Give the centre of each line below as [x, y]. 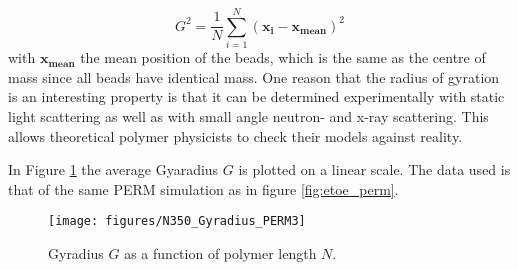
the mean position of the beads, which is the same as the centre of [283, 57]
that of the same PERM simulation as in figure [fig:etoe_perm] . [203, 188]
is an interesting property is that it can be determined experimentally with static [256, 96]
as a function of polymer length [220, 252]
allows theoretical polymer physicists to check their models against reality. [235, 135]
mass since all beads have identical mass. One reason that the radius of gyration [254, 76]
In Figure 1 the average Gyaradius [113, 169]
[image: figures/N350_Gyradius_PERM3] [177, 221]
